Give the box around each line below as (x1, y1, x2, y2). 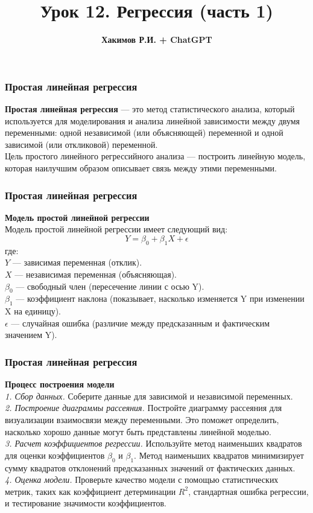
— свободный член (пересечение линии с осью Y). (16, 279, 204, 292)
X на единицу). (5, 305, 61, 317)
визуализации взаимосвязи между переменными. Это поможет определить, (5, 413, 279, 425)
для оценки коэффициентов (5, 448, 105, 461)
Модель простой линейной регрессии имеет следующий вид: (5, 223, 228, 235)
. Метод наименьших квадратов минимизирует (134, 448, 304, 461)
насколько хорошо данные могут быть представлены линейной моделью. (5, 425, 271, 438)
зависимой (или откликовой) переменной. (5, 138, 158, 150)
